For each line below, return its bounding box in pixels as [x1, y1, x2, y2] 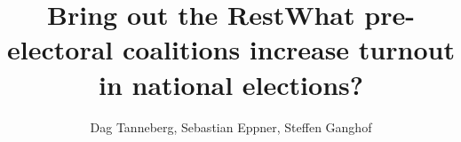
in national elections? [99, 66, 363, 102]
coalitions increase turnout [123, 31, 455, 67]
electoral [7, 31, 114, 67]
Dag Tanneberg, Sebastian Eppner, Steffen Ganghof [90, 117, 372, 136]
